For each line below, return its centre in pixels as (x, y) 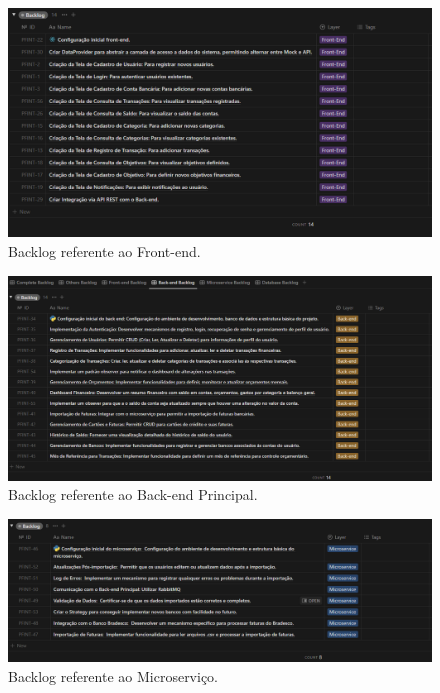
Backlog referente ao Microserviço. (113, 675)
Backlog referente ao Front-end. (104, 250)
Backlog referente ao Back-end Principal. (133, 494)
